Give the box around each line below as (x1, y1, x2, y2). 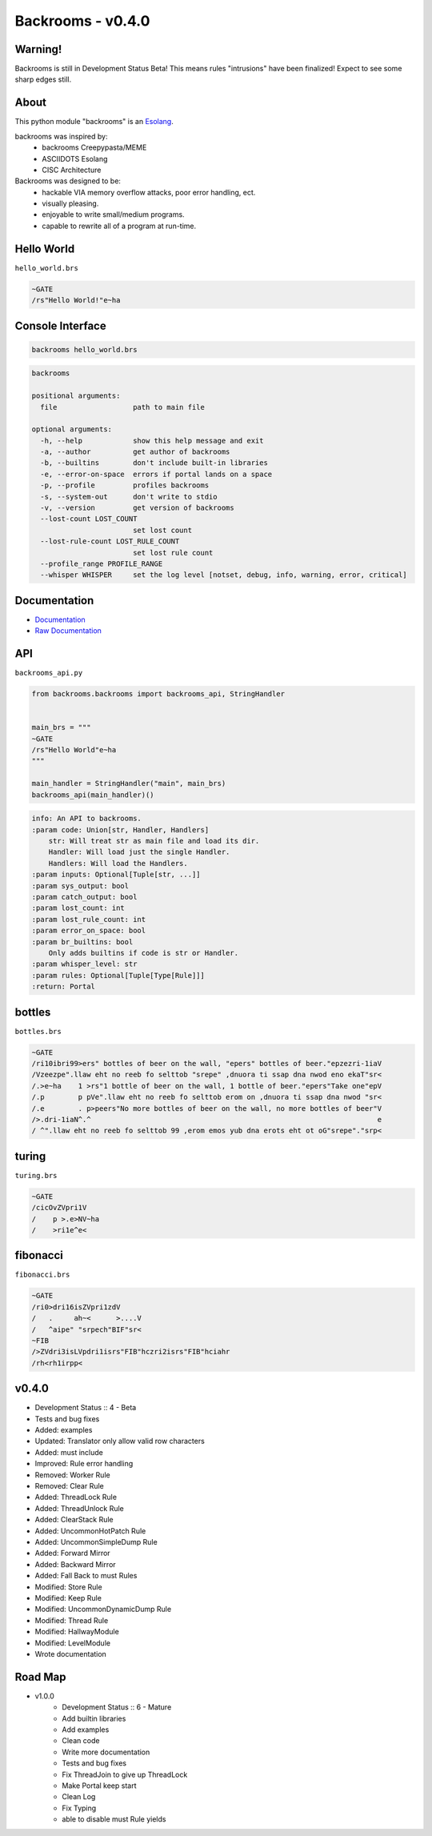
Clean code (62, 1736, 100, 1746)
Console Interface (14, 319, 107, 332)
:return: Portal (31, 982, 96, 992)
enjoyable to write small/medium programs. (42, 210, 185, 219)
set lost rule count (132, 548, 214, 557)
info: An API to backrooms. (31, 814, 142, 824)
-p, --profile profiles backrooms (40, 481, 210, 490)
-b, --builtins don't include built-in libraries (40, 459, 268, 467)
